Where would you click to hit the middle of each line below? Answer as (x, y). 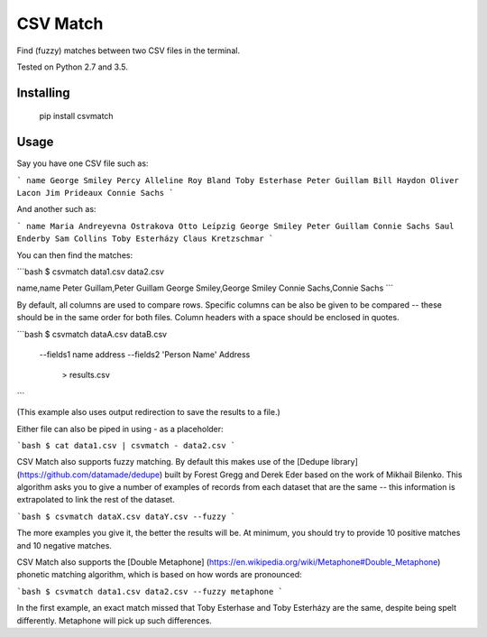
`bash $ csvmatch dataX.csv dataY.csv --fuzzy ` (126, 516)
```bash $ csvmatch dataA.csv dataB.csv (92, 334)
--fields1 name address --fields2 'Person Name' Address (145, 354)
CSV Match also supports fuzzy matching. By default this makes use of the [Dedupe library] (187, 462)
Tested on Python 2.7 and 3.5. (72, 67)
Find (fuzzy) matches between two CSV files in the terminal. (129, 51)
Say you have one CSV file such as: (83, 163)
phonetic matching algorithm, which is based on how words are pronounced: (159, 575)
